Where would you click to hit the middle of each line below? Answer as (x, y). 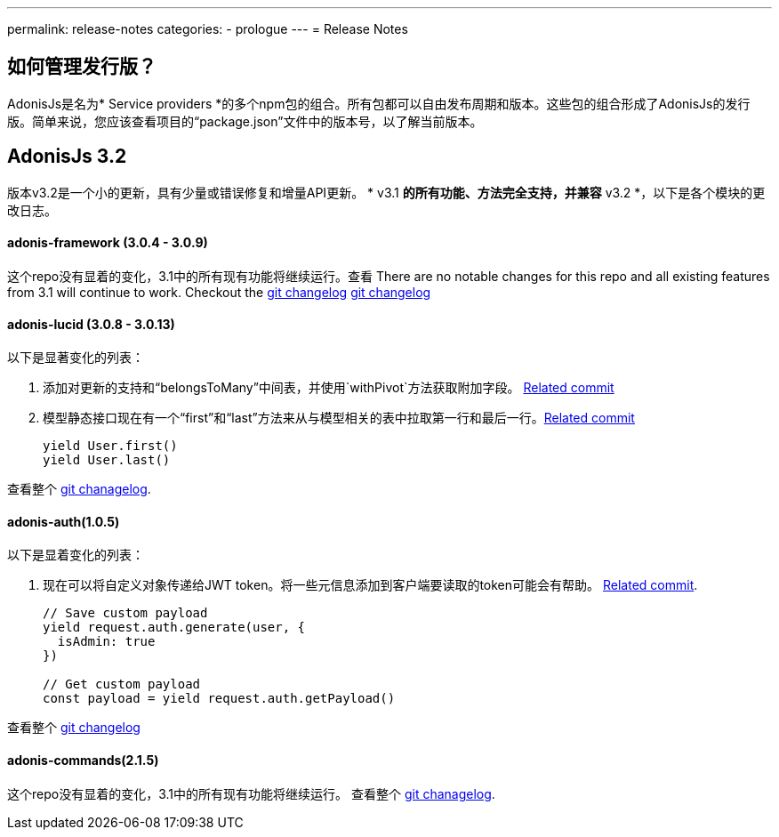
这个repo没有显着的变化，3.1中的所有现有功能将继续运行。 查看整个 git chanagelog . (251, 793)
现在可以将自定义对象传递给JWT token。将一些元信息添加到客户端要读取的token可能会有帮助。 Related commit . (370, 585)
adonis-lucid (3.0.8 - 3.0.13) (91, 324)
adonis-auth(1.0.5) (64, 521)
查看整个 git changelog (74, 728)
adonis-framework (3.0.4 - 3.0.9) (108, 243)
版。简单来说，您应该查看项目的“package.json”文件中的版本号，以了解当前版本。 (245, 121)
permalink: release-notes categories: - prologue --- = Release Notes (208, 29)
